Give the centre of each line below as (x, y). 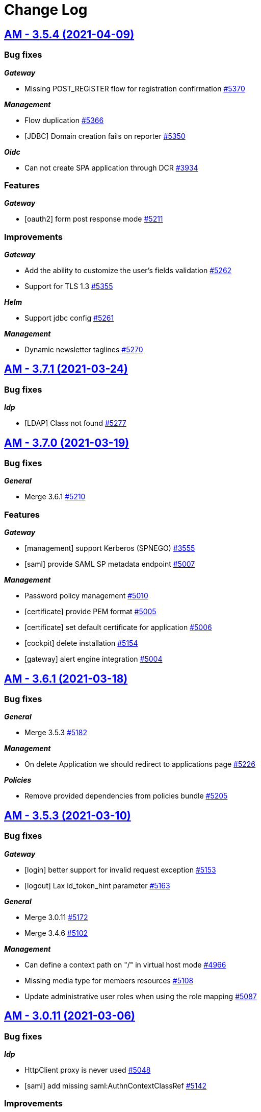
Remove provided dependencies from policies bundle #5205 (126, 796)
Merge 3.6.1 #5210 (55, 497)
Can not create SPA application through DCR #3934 (111, 167)
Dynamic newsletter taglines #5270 (84, 350)
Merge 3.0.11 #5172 (56, 917)
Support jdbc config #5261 (69, 318)
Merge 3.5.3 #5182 (56, 733)
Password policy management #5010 (86, 596)
